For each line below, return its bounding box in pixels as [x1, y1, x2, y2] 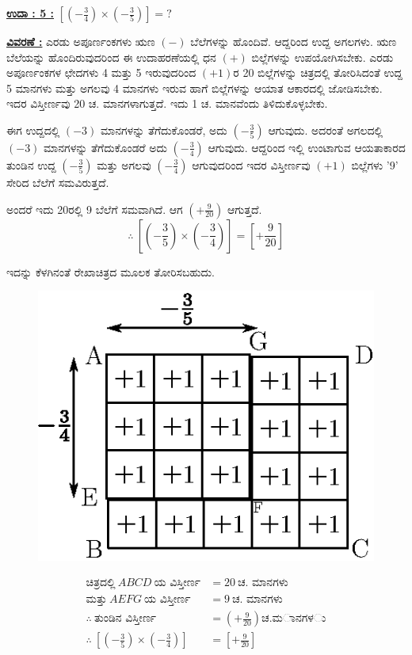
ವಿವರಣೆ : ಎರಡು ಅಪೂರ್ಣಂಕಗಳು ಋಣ [6, 33, 155, 49]
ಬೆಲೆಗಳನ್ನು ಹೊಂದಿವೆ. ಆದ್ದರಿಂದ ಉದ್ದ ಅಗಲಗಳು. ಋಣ [190, 33, 397, 49]
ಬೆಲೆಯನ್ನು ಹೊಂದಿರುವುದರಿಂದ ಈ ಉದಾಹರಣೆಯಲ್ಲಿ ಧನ [6, 48, 216, 65]
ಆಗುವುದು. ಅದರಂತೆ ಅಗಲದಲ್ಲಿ [268, 121, 383, 138]
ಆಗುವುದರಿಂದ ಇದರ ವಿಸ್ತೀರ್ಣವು [192, 156, 311, 173]
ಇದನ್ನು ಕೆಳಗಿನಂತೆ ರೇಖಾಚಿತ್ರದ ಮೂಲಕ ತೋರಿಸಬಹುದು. [6, 263, 216, 280]
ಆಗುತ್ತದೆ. [227, 200, 262, 217]
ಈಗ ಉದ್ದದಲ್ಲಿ [6, 121, 60, 138]
